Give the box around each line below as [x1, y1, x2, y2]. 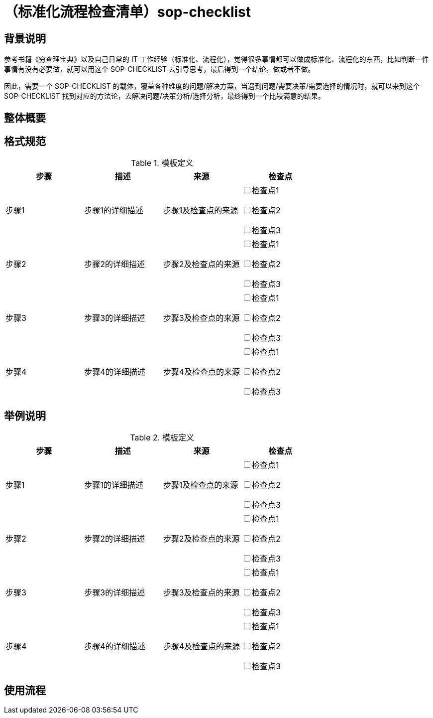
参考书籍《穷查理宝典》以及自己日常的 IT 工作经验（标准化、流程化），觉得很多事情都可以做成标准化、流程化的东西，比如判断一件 [4, 55, 429, 64]
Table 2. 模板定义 [130, 432, 194, 443]
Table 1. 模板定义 [131, 158, 194, 168]
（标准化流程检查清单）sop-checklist [4, 3, 251, 20]
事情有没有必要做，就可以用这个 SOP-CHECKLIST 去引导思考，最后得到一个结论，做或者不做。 [4, 65, 315, 74]
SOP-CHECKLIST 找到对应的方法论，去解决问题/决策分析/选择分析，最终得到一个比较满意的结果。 [4, 92, 325, 101]
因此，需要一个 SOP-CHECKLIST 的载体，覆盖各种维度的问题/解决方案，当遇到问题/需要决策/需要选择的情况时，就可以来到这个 [4, 82, 420, 91]
